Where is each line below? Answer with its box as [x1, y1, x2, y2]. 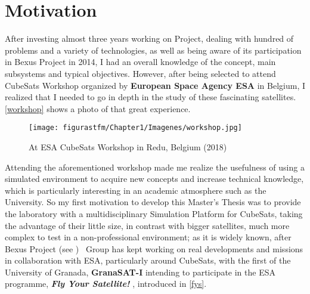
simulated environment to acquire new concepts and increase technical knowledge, [5, 172, 304, 185]
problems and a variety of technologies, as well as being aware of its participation [5, 44, 302, 56]
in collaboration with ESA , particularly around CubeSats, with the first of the [5, 254, 291, 267]
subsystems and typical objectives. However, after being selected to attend [5, 67, 276, 79]
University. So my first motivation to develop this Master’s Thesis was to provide [5, 196, 301, 208]
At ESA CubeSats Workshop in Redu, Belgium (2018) [29, 140, 227, 153]
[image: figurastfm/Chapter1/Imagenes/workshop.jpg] [29, 123, 242, 132]
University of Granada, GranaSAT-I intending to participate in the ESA [5, 265, 276, 278]
